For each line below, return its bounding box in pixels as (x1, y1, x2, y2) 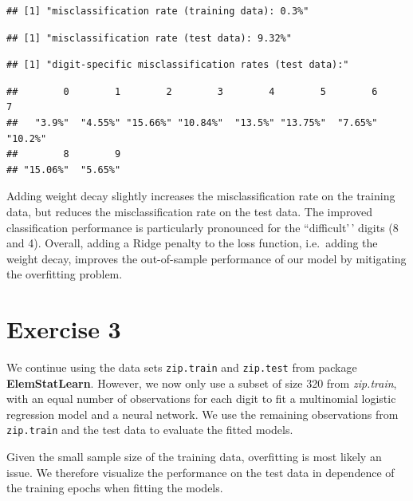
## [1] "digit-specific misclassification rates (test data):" (6, 59, 349, 71)
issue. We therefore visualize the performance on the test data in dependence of (6, 464, 395, 480)
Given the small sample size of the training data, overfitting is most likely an (6, 448, 382, 465)
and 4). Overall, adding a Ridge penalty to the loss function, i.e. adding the (6, 235, 378, 251)
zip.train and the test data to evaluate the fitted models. (6, 421, 293, 438)
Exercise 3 (6, 313, 121, 345)
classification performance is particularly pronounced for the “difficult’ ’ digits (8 (6, 219, 399, 235)
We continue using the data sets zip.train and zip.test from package (6, 359, 357, 376)
